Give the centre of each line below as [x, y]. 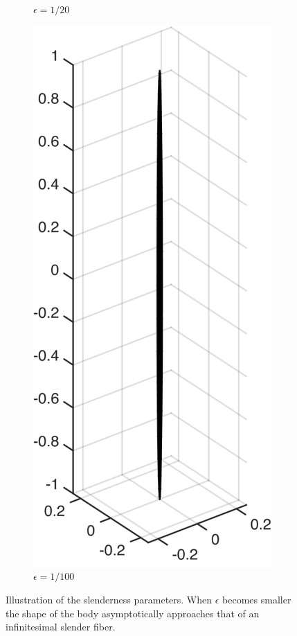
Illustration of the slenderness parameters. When [109, 600]
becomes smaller [257, 600]
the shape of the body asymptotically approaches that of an [133, 613]
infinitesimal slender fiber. [61, 627]
